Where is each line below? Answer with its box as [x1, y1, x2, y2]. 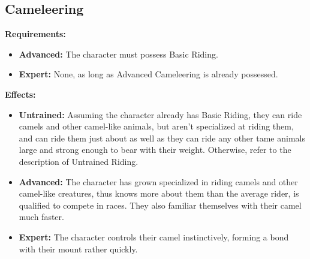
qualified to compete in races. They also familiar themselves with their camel [19, 198, 302, 211]
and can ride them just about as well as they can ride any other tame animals [19, 131, 305, 144]
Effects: [5, 88, 36, 100]
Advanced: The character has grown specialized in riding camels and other [19, 175, 298, 188]
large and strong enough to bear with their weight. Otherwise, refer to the [19, 143, 291, 156]
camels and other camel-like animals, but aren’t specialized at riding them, [19, 120, 294, 132]
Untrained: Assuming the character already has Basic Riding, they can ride [19, 108, 302, 121]
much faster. [19, 210, 64, 223]
